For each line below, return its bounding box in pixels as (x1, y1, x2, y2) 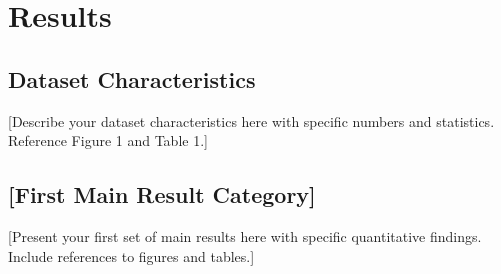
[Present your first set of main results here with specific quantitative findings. (8, 225, 482, 246)
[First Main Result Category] (8, 179, 316, 210)
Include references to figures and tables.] (8, 245, 255, 266)
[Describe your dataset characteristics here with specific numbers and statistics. (8, 110, 495, 131)
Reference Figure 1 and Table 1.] (8, 130, 208, 151)
